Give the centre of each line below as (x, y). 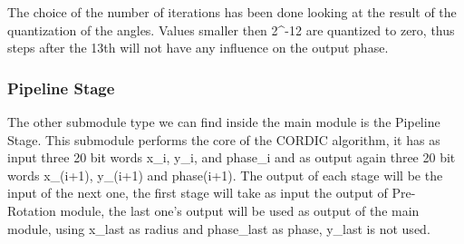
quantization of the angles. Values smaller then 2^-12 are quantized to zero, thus (231, 29)
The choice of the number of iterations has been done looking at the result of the (232, 12)
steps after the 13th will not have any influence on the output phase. (198, 48)
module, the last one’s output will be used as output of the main (240, 210)
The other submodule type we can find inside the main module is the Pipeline (224, 122)
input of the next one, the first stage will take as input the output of (198, 193)
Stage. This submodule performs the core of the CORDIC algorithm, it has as (224, 139)
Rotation (32, 210)
